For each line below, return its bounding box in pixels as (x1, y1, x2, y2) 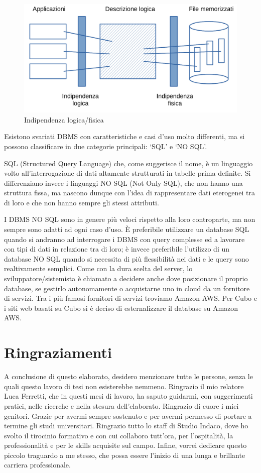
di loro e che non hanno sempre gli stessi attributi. (4, 197, 159, 207)
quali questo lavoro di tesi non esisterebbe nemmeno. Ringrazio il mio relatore (4, 381, 244, 391)
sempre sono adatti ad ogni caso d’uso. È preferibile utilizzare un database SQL (4, 224, 249, 234)
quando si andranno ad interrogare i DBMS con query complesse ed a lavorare (4, 233, 245, 244)
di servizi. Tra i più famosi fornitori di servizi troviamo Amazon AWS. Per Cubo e (4, 293, 257, 303)
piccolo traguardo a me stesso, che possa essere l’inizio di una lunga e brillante (4, 449, 245, 460)
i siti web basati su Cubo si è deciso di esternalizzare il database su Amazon (4, 302, 238, 313)
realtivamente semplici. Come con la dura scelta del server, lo (4, 263, 193, 274)
